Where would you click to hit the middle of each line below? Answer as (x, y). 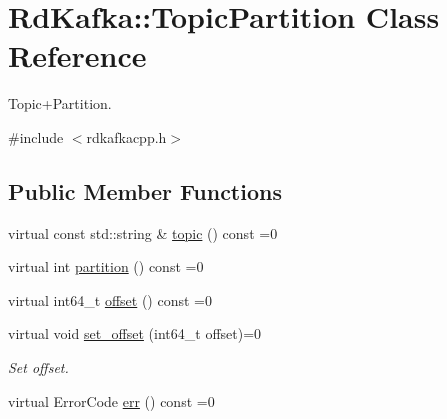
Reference (77, 55)
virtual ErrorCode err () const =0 (111, 400)
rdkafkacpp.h (126, 136)
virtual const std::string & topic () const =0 (143, 232)
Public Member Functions (145, 190)
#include (36, 136)
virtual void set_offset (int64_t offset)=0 (135, 333)
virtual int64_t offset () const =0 (110, 299)
